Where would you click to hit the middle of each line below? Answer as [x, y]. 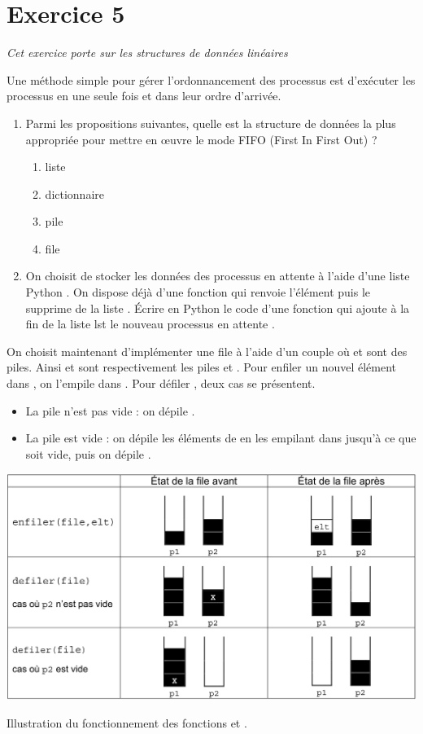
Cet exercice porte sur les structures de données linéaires [147, 53]
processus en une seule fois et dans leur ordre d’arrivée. [144, 96]
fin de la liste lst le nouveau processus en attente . [150, 324]
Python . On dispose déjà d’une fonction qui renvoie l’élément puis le [198, 292]
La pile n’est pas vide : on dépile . [110, 410]
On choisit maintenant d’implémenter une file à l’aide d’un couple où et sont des [207, 351]
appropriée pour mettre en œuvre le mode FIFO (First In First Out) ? [201, 139]
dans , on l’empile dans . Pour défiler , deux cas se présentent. [161, 383]
